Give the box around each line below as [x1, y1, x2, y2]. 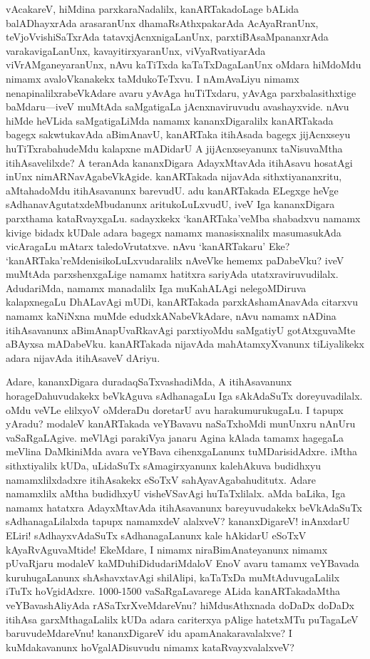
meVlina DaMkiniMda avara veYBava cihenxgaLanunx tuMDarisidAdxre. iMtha [6, 444, 357, 459]
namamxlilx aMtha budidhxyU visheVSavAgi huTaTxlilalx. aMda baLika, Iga [6, 486, 346, 501]
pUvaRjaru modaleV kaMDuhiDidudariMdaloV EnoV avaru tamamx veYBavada [6, 556, 359, 571]
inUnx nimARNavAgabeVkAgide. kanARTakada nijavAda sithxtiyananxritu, [6, 169, 342, 184]
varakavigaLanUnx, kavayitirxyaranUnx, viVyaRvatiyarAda [6, 43, 266, 58]
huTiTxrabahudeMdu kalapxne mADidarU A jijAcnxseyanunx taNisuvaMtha [6, 140, 343, 155]
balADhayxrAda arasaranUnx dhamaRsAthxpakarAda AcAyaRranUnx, [6, 15, 319, 30]
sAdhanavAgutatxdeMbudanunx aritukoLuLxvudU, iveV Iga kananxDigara [6, 197, 335, 212]
